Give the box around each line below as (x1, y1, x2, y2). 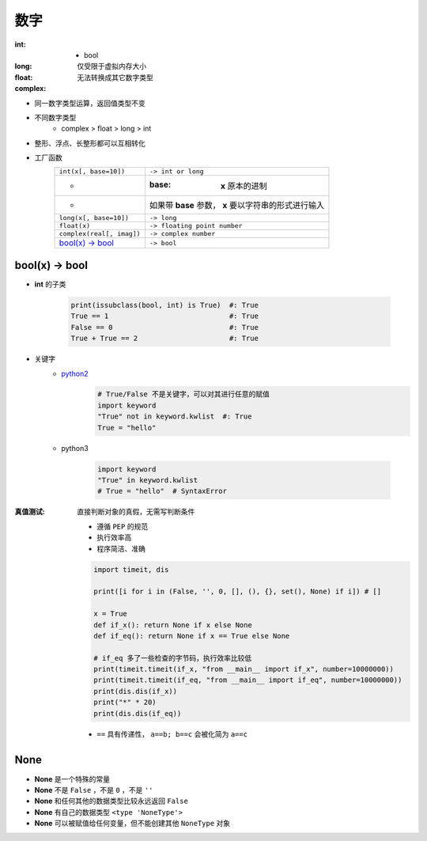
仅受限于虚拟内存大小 (77, 62, 146, 71)
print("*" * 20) (93, 698, 157, 707)
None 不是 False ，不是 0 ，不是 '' (34, 785, 153, 794)
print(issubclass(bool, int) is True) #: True (70, 301, 259, 309)
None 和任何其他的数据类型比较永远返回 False (34, 796, 189, 806)
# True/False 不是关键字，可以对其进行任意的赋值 (97, 390, 270, 399)
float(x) (59, 222, 91, 230)
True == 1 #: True (70, 312, 259, 320)
